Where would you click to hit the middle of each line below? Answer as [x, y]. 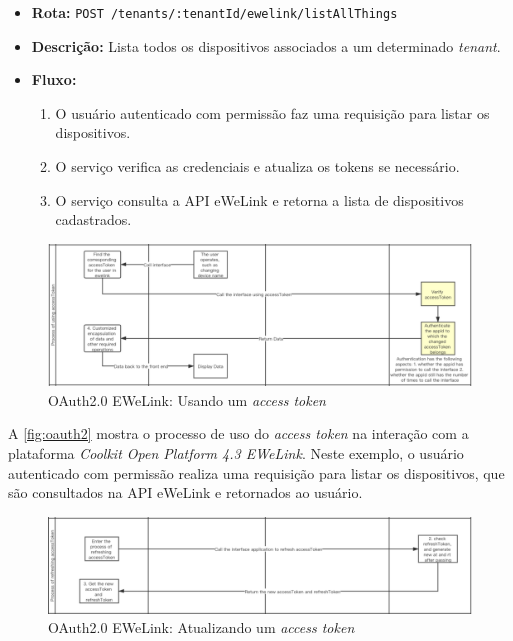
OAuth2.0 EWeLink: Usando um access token [187, 399]
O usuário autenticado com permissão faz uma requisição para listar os [272, 112]
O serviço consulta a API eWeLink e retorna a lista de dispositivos [259, 199]
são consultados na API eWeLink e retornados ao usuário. [185, 492]
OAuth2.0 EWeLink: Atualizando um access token [201, 627]
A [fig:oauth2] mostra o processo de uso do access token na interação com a [238, 433]
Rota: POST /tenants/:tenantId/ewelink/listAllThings [214, 12]
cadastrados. [93, 219]
